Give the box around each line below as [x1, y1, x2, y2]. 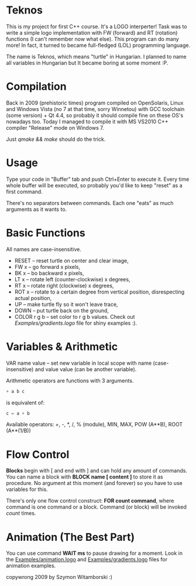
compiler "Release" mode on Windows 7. [6, 124, 104, 131]
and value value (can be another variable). [35, 365, 137, 373]
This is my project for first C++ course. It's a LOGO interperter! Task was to [6, 23, 187, 30]
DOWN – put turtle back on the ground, [14, 307, 109, 314]
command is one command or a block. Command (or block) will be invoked [6, 503, 187, 511]
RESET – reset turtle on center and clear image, [14, 257, 129, 264]
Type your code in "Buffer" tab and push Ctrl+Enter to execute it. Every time [6, 176, 190, 183]
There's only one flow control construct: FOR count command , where [6, 497, 174, 504]
